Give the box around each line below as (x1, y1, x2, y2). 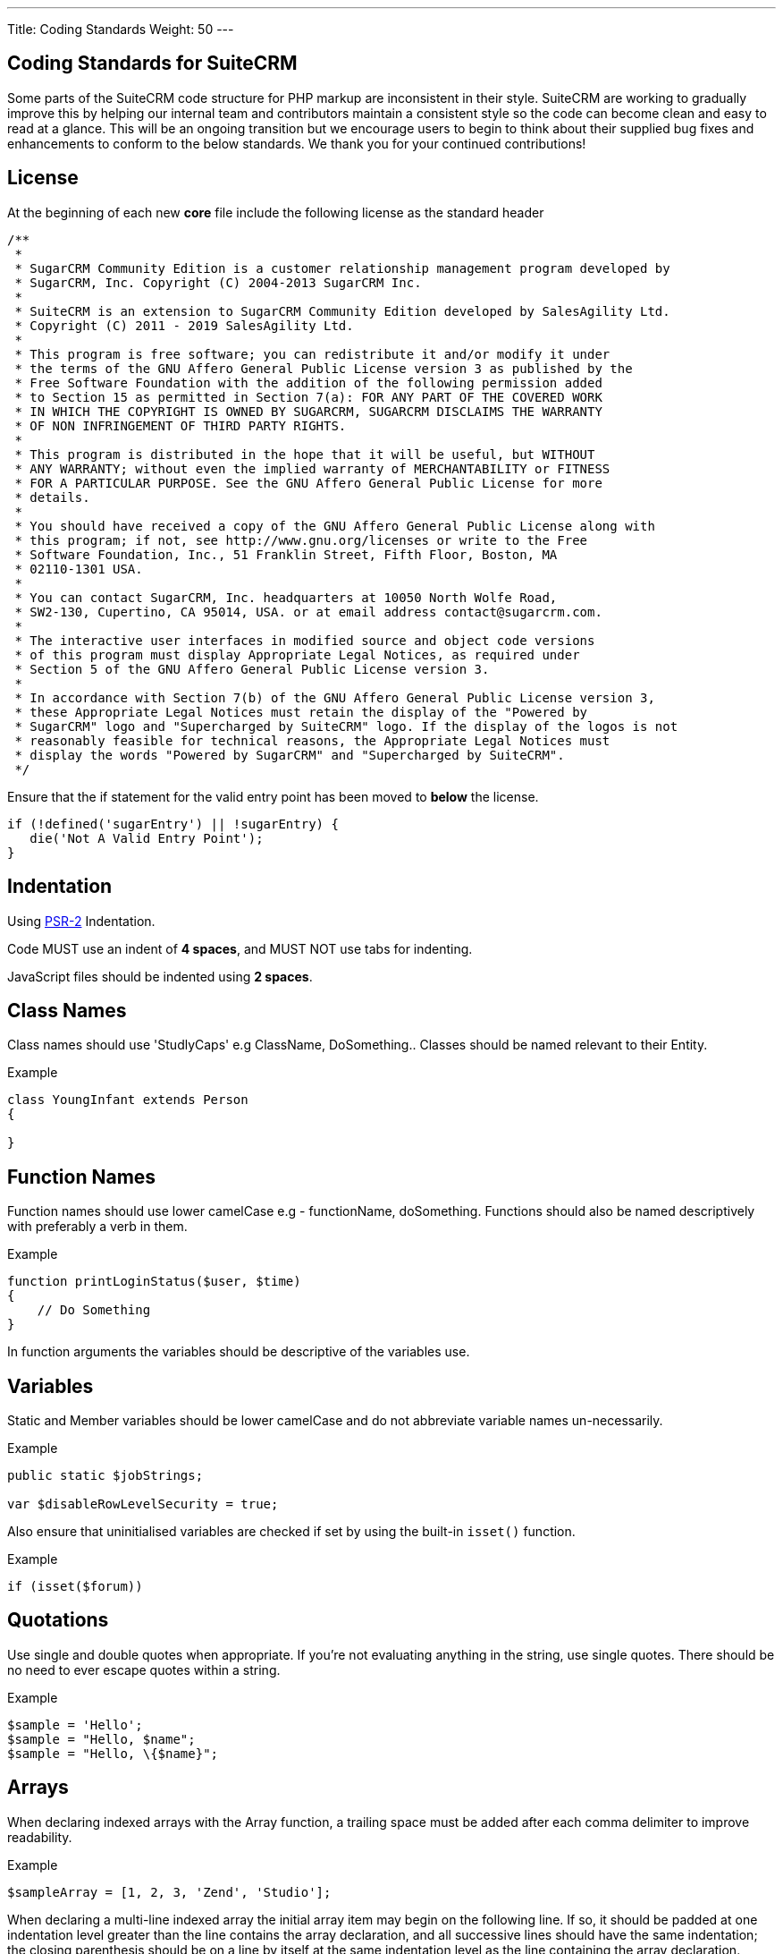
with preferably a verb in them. (7, 1219, 188, 1235)
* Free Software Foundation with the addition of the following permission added (14, 375, 602, 390)
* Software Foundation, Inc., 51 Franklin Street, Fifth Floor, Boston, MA (14, 547, 558, 562)
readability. (7, 1829, 72, 1845)
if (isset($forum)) (7, 1579, 143, 1594)
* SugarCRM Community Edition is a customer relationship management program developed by (14, 260, 670, 276)
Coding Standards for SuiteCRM (7, 52, 298, 75)
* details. (14, 489, 90, 505)
